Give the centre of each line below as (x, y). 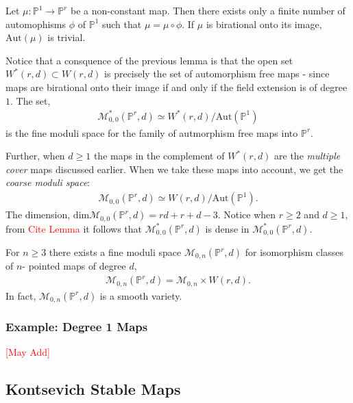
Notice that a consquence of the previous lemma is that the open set (149, 60)
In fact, (21, 295)
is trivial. (66, 37)
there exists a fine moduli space (115, 252)
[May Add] (28, 352)
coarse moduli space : (48, 182)
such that (122, 24)
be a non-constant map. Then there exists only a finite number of (208, 10)
